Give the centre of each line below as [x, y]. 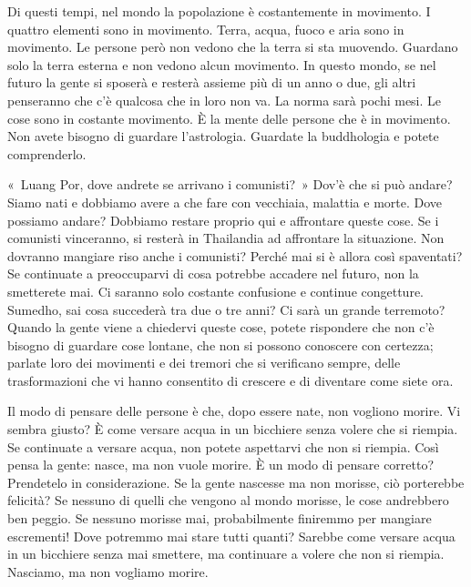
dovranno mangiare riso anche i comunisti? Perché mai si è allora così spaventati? [235, 255]
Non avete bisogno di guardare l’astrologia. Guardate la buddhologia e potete [223, 136]
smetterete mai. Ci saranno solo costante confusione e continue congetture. [216, 291]
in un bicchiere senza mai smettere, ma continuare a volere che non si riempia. [226, 554]
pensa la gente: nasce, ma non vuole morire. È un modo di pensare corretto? [221, 465]
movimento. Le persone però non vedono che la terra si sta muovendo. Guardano [233, 47]
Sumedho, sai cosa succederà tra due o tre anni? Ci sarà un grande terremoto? [226, 309]
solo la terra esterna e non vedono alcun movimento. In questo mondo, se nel [222, 64]
